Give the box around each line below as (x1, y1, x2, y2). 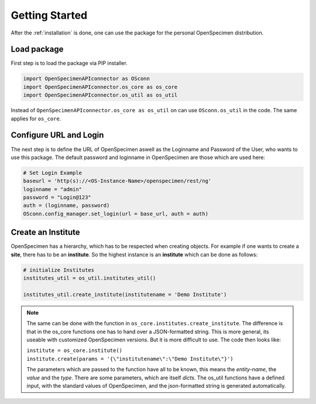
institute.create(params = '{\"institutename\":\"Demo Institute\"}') (26, 355, 233, 362)
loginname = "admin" (23, 186, 82, 192)
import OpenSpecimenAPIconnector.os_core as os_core (23, 84, 178, 90)
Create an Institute (11, 227, 80, 237)
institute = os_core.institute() (26, 347, 123, 354)
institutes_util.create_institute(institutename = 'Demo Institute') (23, 291, 227, 298)
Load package (11, 44, 64, 54)
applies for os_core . (11, 115, 61, 122)
